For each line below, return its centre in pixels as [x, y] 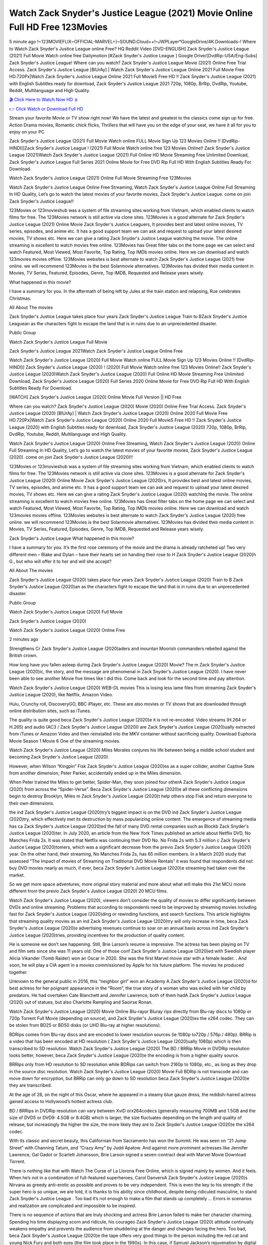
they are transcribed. [31, 1085]
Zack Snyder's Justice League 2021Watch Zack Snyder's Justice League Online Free [96, 351]
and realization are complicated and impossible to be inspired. [73, 1206]
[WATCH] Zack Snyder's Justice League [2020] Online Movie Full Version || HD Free [95, 397]
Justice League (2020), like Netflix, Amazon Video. [61, 695]
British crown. [23, 655]
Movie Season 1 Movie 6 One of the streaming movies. [65, 741]
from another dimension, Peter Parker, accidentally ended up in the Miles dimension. [96, 773]
